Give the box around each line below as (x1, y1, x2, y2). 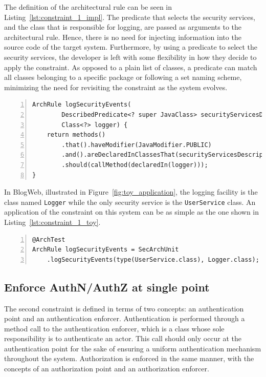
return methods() (47, 131, 106, 139)
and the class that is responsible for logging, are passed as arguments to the (4, 22, 241, 32)
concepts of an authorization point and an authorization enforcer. (4, 363, 209, 374)
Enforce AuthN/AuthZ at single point (4, 279, 210, 295)
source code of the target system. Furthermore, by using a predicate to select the (4, 41, 258, 52)
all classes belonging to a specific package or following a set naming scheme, (4, 72, 242, 82)
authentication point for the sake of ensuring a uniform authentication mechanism (4, 343, 261, 353)
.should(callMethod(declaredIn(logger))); (61, 161, 208, 169)
